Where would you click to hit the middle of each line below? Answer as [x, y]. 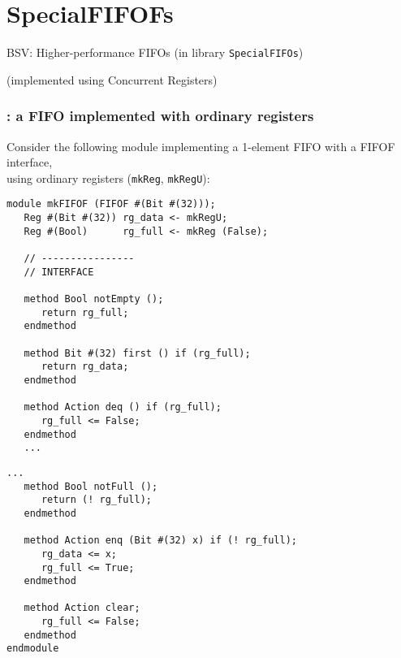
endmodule [33, 649]
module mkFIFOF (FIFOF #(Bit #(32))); [111, 204]
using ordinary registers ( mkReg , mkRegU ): [108, 177]
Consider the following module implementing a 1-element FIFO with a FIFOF [201, 146]
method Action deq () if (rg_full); [123, 407]
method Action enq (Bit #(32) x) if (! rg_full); [160, 541]
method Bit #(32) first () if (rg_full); [137, 353]
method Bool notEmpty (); [94, 299]
